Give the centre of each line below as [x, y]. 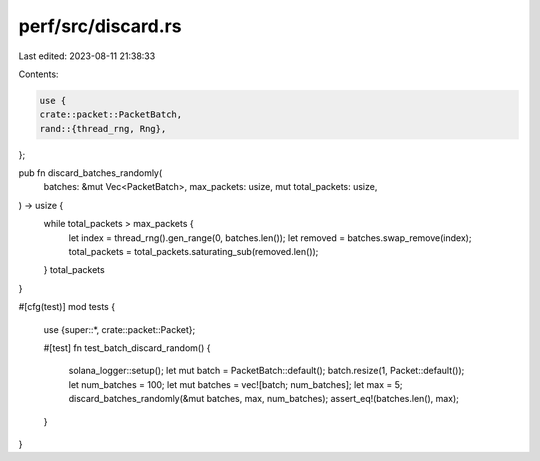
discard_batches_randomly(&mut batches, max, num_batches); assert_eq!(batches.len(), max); [264, 399]
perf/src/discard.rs [100, 26]
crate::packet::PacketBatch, [111, 114]
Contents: [38, 74]
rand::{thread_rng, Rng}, [103, 128]
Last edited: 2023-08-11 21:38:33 [87, 56]
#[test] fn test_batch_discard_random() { [127, 347]
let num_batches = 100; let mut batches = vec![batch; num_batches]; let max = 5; [235, 384]
